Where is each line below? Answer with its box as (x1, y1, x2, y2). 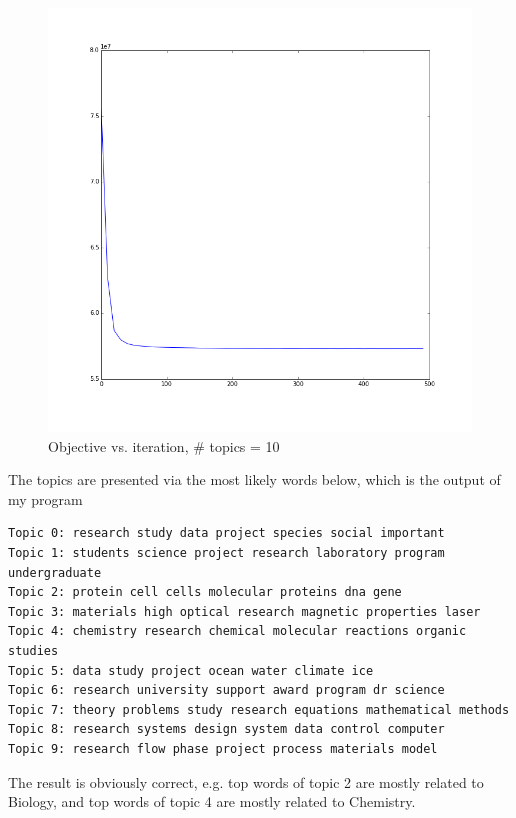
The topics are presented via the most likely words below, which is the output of (8, 469, 501, 490)
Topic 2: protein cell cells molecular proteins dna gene (8, 585, 402, 600)
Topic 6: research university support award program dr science (8, 683, 445, 698)
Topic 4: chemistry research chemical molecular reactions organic (8, 624, 467, 639)
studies (8, 643, 59, 658)
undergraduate (8, 565, 102, 580)
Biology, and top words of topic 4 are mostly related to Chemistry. (8, 791, 416, 812)
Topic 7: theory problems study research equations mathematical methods (8, 702, 510, 717)
